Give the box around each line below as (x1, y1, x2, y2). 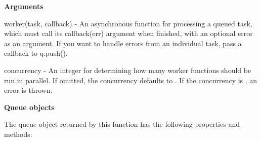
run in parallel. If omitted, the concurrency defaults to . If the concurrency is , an (4, 75, 257, 85)
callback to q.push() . (4, 48, 68, 58)
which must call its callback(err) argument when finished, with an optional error (4, 28, 253, 39)
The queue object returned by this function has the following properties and (4, 119, 240, 129)
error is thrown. (4, 85, 53, 95)
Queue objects (4, 101, 55, 112)
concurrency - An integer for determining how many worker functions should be (4, 64, 251, 75)
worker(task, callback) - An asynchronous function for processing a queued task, (4, 18, 252, 28)
